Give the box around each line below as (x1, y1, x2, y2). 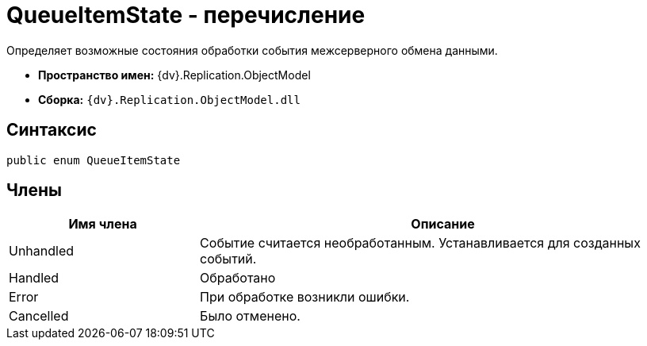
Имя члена (68, 216, 137, 233)
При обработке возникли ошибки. (200, 289, 410, 306)
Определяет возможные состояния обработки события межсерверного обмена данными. (6, 43, 498, 57)
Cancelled (9, 308, 69, 325)
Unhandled (9, 243, 75, 259)
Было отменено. (200, 308, 301, 325)
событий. (200, 251, 257, 267)
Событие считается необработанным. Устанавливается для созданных (200, 235, 641, 252)
